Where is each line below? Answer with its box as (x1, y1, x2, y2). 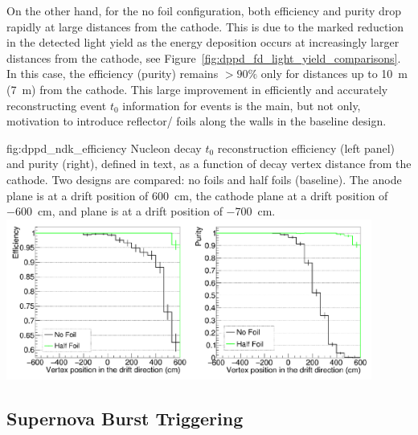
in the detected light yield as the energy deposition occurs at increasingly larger (6, 34, 400, 51)
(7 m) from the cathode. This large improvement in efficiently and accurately (6, 80, 388, 97)
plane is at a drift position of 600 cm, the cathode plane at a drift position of (6, 187, 388, 203)
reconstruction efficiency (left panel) (217, 139, 395, 156)
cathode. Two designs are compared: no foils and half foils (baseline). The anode (6, 170, 402, 187)
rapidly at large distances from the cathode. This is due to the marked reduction (6, 18, 404, 35)
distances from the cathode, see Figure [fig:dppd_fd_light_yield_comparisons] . (6, 49, 401, 66)
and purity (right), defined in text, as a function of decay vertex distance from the (6, 155, 412, 172)
